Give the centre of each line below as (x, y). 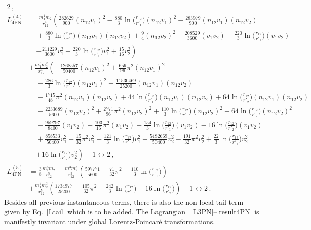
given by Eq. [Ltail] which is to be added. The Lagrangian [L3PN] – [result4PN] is (132, 212)
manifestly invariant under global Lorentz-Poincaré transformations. (110, 221)
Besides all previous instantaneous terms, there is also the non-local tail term (124, 201)
